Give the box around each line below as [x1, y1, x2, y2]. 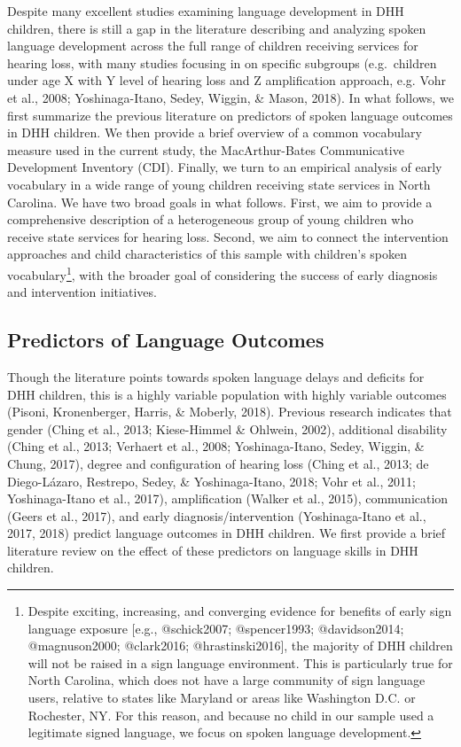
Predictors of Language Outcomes [7, 326, 324, 354]
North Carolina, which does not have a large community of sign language [27, 671, 426, 689]
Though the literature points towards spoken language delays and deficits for [7, 367, 425, 385]
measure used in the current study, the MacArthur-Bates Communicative [7, 140, 404, 159]
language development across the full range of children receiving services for [7, 36, 418, 55]
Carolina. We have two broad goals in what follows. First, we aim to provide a [7, 192, 433, 211]
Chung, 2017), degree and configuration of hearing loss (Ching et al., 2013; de [7, 454, 429, 472]
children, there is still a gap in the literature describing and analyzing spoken [7, 19, 426, 37]
